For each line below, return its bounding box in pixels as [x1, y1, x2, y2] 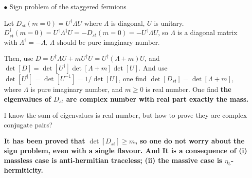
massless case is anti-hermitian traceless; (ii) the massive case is [4, 155, 222, 165]
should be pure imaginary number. [56, 36, 160, 47]
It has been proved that [4, 136, 85, 146]
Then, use [4, 53, 33, 63]
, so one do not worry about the [135, 136, 245, 146]
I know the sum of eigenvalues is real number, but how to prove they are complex [4, 110, 247, 120]
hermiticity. [4, 165, 43, 175]
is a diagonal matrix [177, 27, 237, 37]
